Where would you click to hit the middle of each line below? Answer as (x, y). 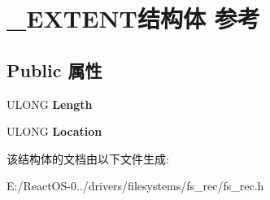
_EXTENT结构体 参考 (133, 18)
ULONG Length (50, 104)
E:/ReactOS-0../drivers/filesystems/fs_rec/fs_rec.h (135, 186)
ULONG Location (54, 131)
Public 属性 (54, 70)
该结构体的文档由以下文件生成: (88, 158)
